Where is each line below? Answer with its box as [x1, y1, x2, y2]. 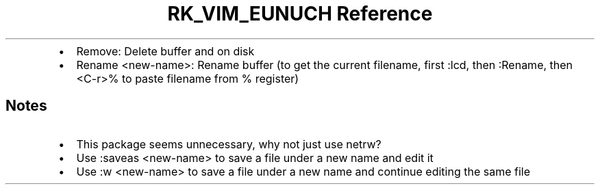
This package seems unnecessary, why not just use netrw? [76, 137, 382, 151]
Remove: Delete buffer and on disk [76, 44, 255, 58]
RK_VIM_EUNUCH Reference [167, 2, 433, 25]
